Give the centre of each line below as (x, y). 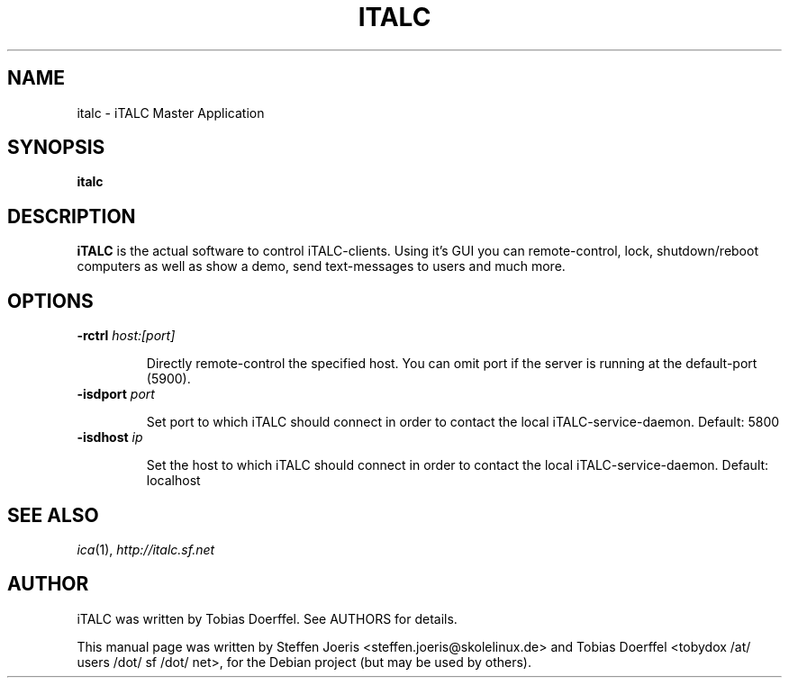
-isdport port (116, 394)
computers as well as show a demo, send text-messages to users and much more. (321, 266)
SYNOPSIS (56, 148)
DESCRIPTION (72, 216)
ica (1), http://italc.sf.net (146, 549)
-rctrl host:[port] (126, 336)
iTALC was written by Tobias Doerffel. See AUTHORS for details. (267, 618)
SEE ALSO (53, 515)
